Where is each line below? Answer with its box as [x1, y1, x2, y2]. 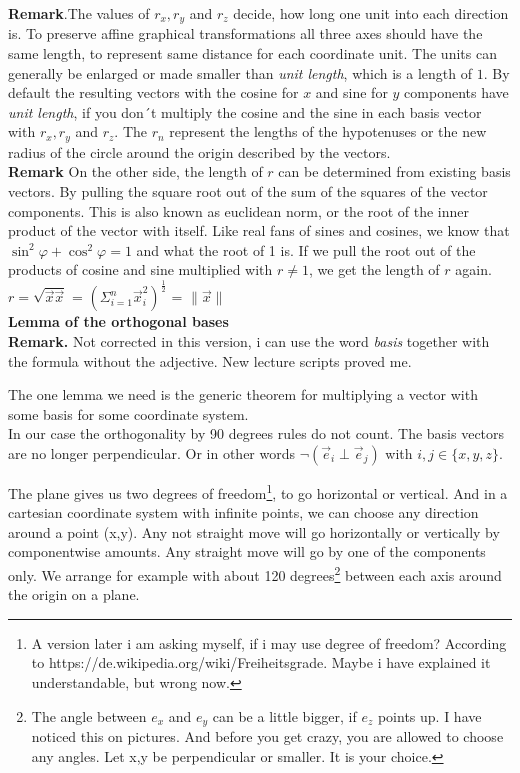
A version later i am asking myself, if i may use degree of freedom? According [31, 632, 507, 653]
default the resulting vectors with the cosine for [8, 82, 299, 103]
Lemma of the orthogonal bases [8, 311, 229, 332]
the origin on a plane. [8, 584, 140, 605]
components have [404, 82, 509, 103]
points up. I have [377, 705, 482, 726]
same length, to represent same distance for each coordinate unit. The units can [8, 43, 497, 64]
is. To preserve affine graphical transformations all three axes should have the [8, 23, 483, 44]
